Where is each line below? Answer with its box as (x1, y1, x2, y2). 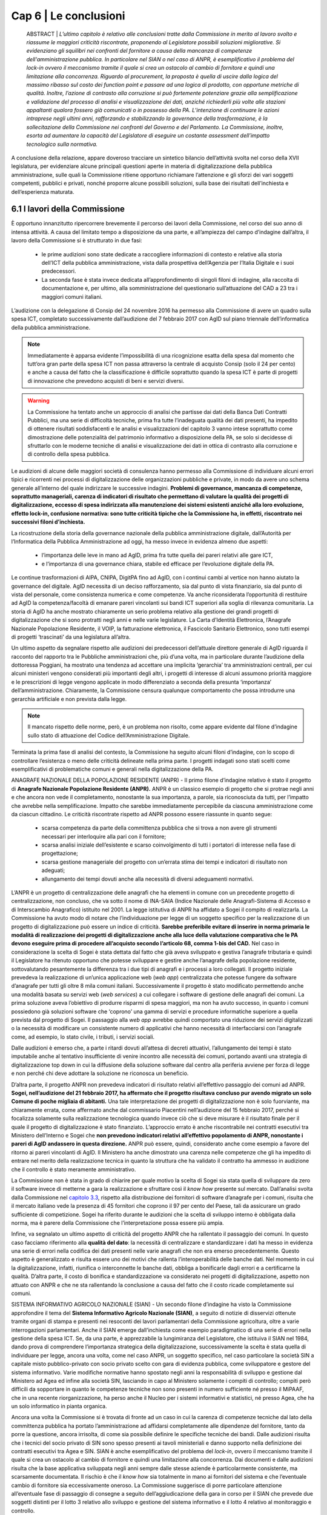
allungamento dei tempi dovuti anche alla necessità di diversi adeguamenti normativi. (41, 875, 254, 882)
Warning (27, 397, 50, 404)
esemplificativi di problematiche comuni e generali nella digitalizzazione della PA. (11, 765, 214, 773)
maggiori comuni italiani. (41, 293, 103, 300)
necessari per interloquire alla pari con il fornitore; (41, 833, 167, 840)
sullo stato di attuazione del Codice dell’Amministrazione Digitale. (27, 731, 190, 739)
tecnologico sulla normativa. (26, 140, 98, 148)
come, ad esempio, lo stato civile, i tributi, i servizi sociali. (11, 1033, 155, 1041)
